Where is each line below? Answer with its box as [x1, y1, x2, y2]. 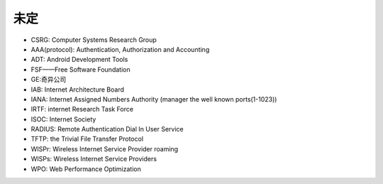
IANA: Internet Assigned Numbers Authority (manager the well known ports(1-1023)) [30, 94, 277, 103]
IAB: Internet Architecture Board [30, 85, 124, 94]
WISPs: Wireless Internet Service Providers [30, 155, 157, 163]
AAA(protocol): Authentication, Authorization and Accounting [30, 45, 210, 53]
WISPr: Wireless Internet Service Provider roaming [30, 144, 179, 153]
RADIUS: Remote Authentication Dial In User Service [30, 125, 184, 134]
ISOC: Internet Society [30, 114, 96, 124]
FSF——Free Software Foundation [30, 65, 131, 74]
